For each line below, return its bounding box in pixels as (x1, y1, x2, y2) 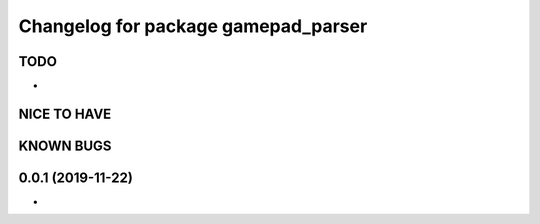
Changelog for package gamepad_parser (18, 15, 368, 37)
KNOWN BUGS (18, 137, 112, 154)
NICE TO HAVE (18, 105, 112, 122)
